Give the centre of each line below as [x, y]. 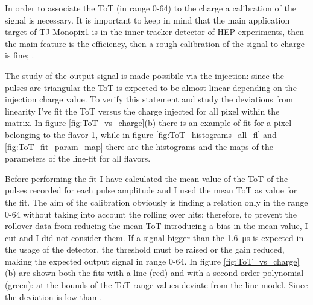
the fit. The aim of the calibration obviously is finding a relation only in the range [156, 202]
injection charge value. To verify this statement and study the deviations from [149, 99]
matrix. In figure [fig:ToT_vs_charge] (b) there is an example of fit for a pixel [148, 123]
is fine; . [20, 55]
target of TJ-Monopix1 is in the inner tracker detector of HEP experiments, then [155, 32]
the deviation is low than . [54, 296]
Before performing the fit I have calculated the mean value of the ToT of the [147, 178]
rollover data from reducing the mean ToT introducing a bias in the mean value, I [156, 226]
